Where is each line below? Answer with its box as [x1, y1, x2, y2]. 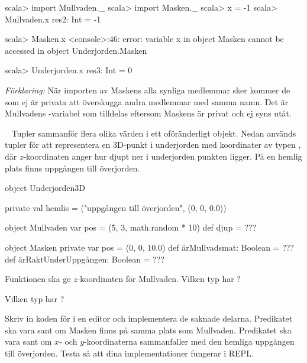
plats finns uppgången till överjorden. [5, 161, 140, 174]
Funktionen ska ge [5, 273, 71, 285]
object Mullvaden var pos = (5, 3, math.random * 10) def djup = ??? [5, 221, 257, 234]
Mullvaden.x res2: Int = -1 [5, 12, 101, 25]
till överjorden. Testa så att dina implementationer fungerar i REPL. [5, 347, 254, 359]
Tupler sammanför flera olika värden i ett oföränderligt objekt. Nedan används [11, 127, 296, 139]
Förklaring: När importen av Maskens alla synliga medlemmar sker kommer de [5, 83, 290, 96]
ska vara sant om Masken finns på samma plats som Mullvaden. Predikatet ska [5, 323, 292, 336]
